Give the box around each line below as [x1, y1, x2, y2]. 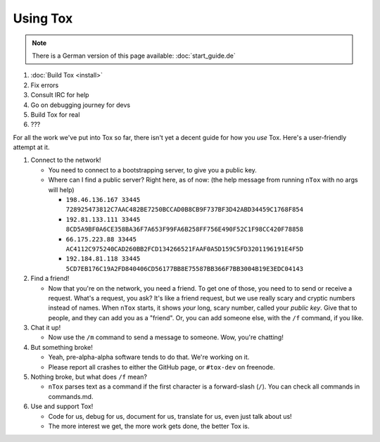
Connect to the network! [30, 156, 101, 165]
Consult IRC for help [30, 91, 89, 99]
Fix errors [30, 81, 59, 89]
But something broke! [30, 343, 93, 351]
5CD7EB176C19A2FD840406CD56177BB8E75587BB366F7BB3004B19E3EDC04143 [65, 265, 304, 272]
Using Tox [13, 11, 73, 26]
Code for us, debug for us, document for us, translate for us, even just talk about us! [48, 412, 292, 420]
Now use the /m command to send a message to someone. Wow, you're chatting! [48, 333, 284, 341]
